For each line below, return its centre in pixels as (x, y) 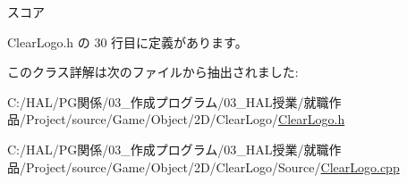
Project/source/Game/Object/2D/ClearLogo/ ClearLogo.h (185, 119)
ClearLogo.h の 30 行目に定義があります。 (127, 42)
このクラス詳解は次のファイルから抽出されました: (153, 72)
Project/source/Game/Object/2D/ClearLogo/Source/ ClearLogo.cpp (212, 166)
